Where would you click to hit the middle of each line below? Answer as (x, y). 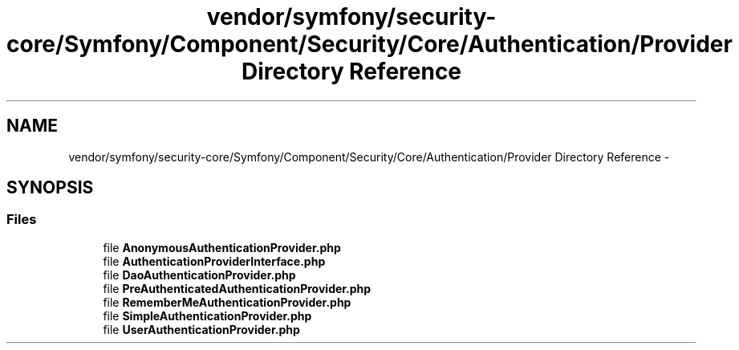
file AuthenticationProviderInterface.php (214, 261)
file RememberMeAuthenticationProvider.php (227, 302)
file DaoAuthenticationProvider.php (199, 275)
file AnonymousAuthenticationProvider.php (222, 247)
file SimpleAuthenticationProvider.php (207, 315)
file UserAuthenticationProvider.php (201, 329)
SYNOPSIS (50, 188)
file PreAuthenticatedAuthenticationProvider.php (237, 288)
